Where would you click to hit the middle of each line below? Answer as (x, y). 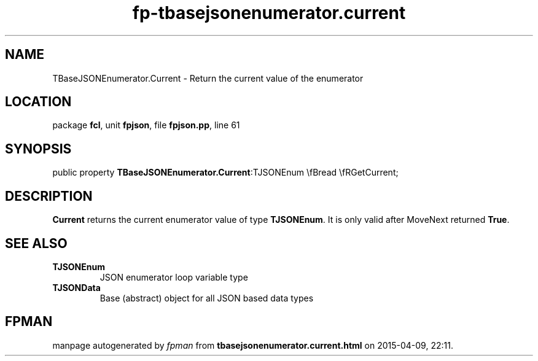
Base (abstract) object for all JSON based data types (207, 298)
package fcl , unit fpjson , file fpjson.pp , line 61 (146, 125)
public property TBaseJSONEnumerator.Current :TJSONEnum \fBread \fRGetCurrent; (225, 173)
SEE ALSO (36, 243)
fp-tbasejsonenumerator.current (269, 13)
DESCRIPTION (49, 196)
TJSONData (76, 287)
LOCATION (38, 102)
